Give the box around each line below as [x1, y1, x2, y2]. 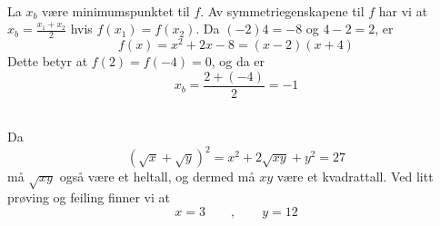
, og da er [211, 52, 265, 71]
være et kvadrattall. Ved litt [276, 167, 434, 186]
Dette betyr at [7, 52, 88, 71]
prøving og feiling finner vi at [7, 188, 171, 207]
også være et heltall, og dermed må [59, 167, 255, 186]
